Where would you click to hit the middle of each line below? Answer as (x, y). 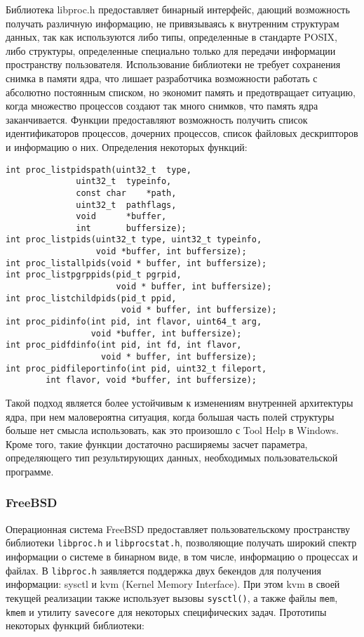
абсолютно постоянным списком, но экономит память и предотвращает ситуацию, (181, 92)
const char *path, (126, 193)
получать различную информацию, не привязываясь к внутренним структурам (173, 23)
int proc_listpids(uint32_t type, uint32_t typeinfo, (134, 240)
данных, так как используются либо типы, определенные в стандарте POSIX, (171, 37)
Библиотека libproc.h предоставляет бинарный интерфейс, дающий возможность (178, 9)
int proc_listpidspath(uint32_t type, (99, 170)
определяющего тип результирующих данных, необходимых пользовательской (172, 458)
